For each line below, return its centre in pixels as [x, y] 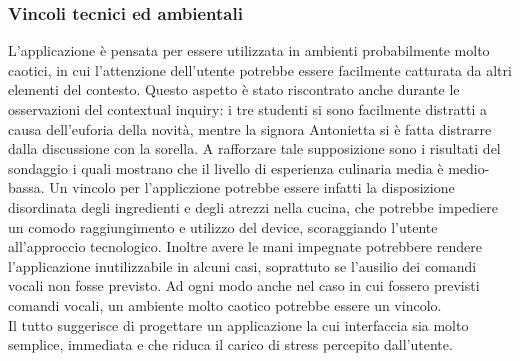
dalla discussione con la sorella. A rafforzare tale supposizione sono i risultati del [254, 148]
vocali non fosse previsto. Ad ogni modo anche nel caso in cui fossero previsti [244, 285]
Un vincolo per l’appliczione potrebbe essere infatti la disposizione [252, 187]
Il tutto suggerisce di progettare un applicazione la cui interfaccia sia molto [238, 324]
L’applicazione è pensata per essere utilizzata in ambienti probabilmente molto [249, 50]
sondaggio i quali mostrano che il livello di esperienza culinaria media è [226, 167]
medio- [469, 167]
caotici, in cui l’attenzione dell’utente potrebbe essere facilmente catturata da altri [260, 69]
